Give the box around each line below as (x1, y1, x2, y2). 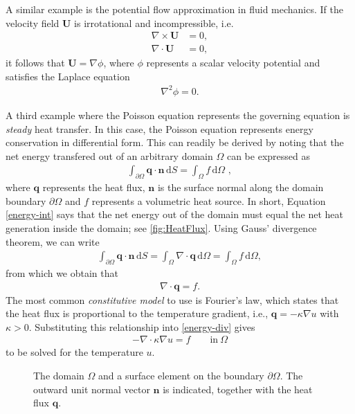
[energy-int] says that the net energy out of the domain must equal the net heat (6, 207, 343, 222)
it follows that (6, 55, 65, 70)
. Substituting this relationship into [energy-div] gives (28, 319, 255, 334)
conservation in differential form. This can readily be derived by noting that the (6, 135, 344, 150)
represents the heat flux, (42, 180, 145, 195)
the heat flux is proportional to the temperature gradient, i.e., (6, 306, 268, 321)
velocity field (6, 15, 60, 30)
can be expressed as (226, 148, 310, 163)
